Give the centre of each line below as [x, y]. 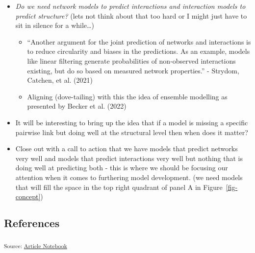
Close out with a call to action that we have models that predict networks [127, 149]
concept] [28, 196]
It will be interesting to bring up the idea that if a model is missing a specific [132, 122]
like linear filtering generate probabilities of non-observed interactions [131, 60]
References [32, 223]
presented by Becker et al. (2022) [77, 106]
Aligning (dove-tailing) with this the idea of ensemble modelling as [127, 96]
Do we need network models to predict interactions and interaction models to [130, 6]
